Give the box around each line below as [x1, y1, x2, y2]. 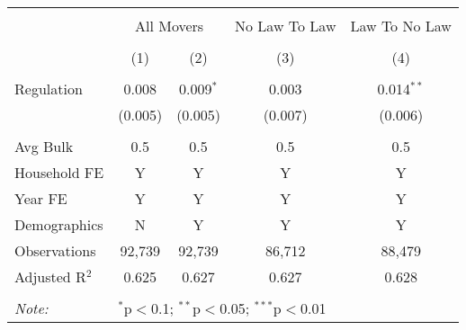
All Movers [135, 15, 204, 36]
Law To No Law [350, 15, 452, 36]
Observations [14, 240, 96, 261]
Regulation [14, 78, 83, 99]
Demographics [14, 214, 103, 235]
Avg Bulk [14, 136, 74, 156]
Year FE [14, 188, 67, 209]
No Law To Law [235, 15, 336, 36]
